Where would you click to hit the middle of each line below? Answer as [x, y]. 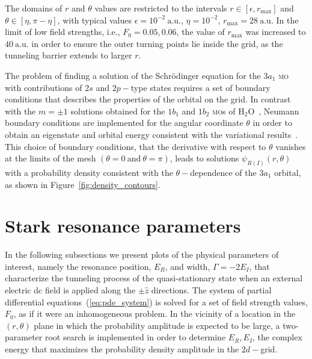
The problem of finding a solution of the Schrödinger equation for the [133, 75]
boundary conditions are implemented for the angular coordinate [124, 123]
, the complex [277, 337]
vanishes [291, 146]
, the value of [200, 32]
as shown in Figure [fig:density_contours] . [83, 184]
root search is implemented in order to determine [135, 337]
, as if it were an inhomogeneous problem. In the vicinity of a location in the [154, 314]
